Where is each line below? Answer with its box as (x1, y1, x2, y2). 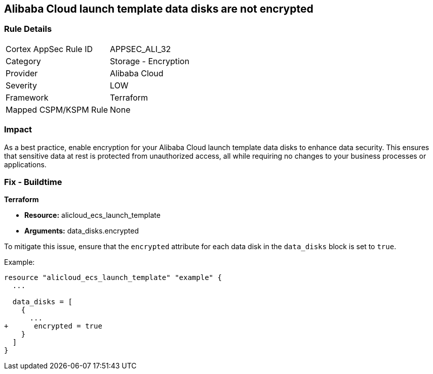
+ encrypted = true (4, 322, 102, 331)
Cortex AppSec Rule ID (6, 43, 93, 54)
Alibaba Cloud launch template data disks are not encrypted (4, 3, 313, 15)
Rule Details (4, 24, 52, 34)
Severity (6, 80, 37, 90)
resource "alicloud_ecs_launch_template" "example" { (4, 273, 222, 282)
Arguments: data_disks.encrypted (24, 226, 139, 236)
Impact (4, 124, 32, 135)
